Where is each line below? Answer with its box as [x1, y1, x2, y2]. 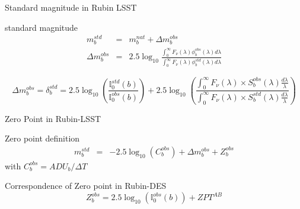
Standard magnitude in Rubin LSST [5, 1, 137, 13]
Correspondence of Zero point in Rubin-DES [5, 179, 167, 192]
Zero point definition [5, 132, 80, 144]
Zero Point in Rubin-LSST [5, 112, 101, 124]
